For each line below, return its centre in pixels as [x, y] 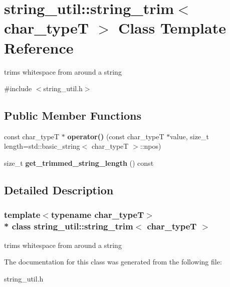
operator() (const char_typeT [116, 136]
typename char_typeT [97, 215]
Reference [39, 47]
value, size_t [190, 136]
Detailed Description [59, 190]
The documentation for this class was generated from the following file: [113, 262]
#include [18, 88]
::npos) [151, 146]
